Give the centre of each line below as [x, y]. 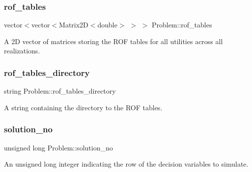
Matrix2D [74, 25]
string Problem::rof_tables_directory [60, 91]
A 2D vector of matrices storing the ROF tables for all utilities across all [113, 41]
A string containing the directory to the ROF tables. [83, 107]
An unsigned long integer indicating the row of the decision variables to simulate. [126, 164]
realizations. [22, 51]
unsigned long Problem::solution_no [58, 147]
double [107, 25]
